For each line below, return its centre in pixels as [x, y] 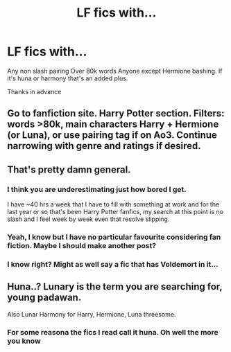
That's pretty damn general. [69, 169]
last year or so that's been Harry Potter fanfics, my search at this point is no [115, 212]
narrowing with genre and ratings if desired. [104, 146]
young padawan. [44, 298]
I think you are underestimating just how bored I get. [97, 189]
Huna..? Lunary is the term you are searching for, [115, 287]
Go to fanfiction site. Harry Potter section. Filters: [116, 113]
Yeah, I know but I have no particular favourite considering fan [114, 237]
